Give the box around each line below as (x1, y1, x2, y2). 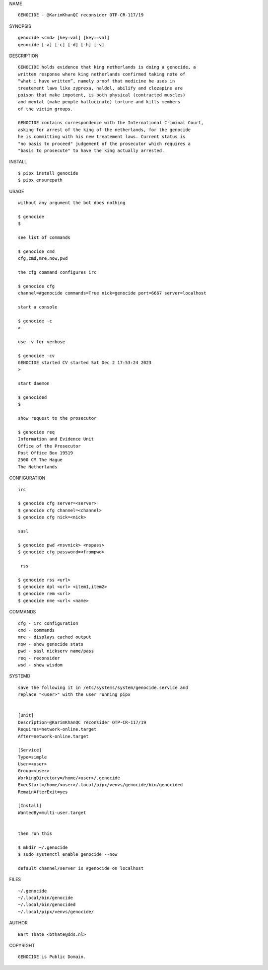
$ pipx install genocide (18, 170, 78, 176)
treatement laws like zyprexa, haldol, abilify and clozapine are (18, 85, 183, 91)
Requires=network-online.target (18, 727, 97, 732)
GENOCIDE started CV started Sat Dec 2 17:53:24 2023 (18, 360, 151, 365)
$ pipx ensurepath (18, 177, 63, 183)
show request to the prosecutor (18, 415, 97, 421)
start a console (18, 304, 58, 310)
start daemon (18, 380, 50, 386)
